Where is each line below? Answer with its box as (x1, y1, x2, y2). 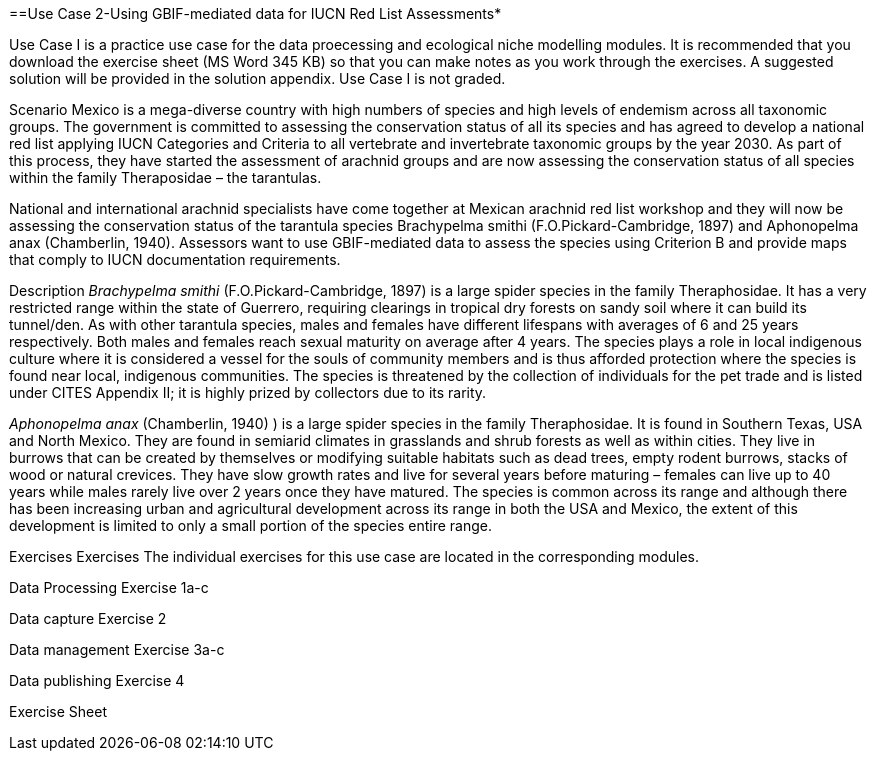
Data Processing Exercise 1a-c (9, 579, 209, 596)
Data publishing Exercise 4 (9, 672, 185, 689)
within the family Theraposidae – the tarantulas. (9, 169, 322, 186)
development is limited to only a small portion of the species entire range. (9, 517, 493, 534)
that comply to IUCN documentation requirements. (9, 251, 341, 268)
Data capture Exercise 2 (9, 610, 167, 627)
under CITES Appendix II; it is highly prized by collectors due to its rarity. (9, 384, 487, 401)
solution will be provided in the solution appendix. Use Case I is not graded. (9, 70, 506, 87)
